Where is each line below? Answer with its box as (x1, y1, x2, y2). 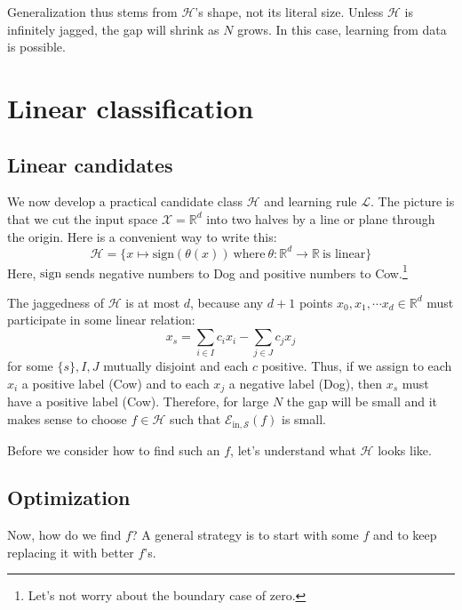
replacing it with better (7, 542, 134, 561)
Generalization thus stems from (7, 3, 178, 20)
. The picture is (370, 192, 455, 211)
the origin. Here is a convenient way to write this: (7, 227, 277, 245)
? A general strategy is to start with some (131, 526, 359, 544)
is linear (322, 247, 366, 261)
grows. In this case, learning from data (237, 20, 447, 38)
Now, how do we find (7, 526, 122, 544)
